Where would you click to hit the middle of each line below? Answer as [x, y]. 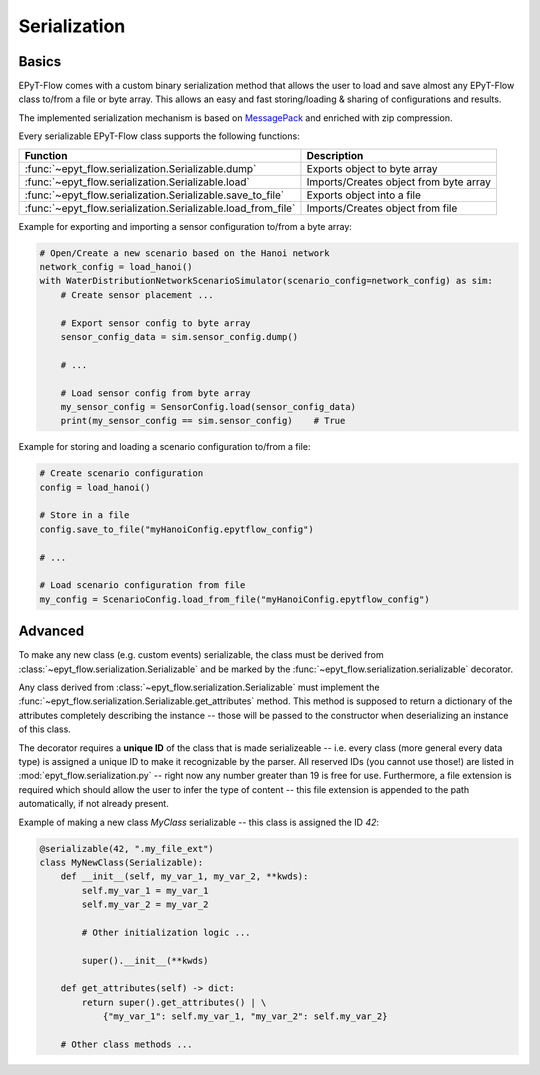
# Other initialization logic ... [166, 932]
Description [335, 155]
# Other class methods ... [127, 1044]
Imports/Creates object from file [382, 208]
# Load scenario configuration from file [142, 585]
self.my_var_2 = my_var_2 [145, 904]
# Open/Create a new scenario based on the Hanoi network [184, 253]
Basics [40, 61]
